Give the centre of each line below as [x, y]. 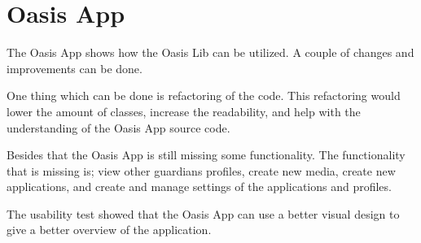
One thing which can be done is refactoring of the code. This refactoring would [204, 95]
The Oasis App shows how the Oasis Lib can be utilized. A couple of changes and [210, 52]
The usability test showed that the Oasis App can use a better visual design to [203, 213]
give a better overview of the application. [109, 230]
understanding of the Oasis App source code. [118, 127]
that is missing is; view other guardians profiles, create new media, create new [201, 170]
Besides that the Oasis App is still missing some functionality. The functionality [206, 155]
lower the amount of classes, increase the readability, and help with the [184, 111]
